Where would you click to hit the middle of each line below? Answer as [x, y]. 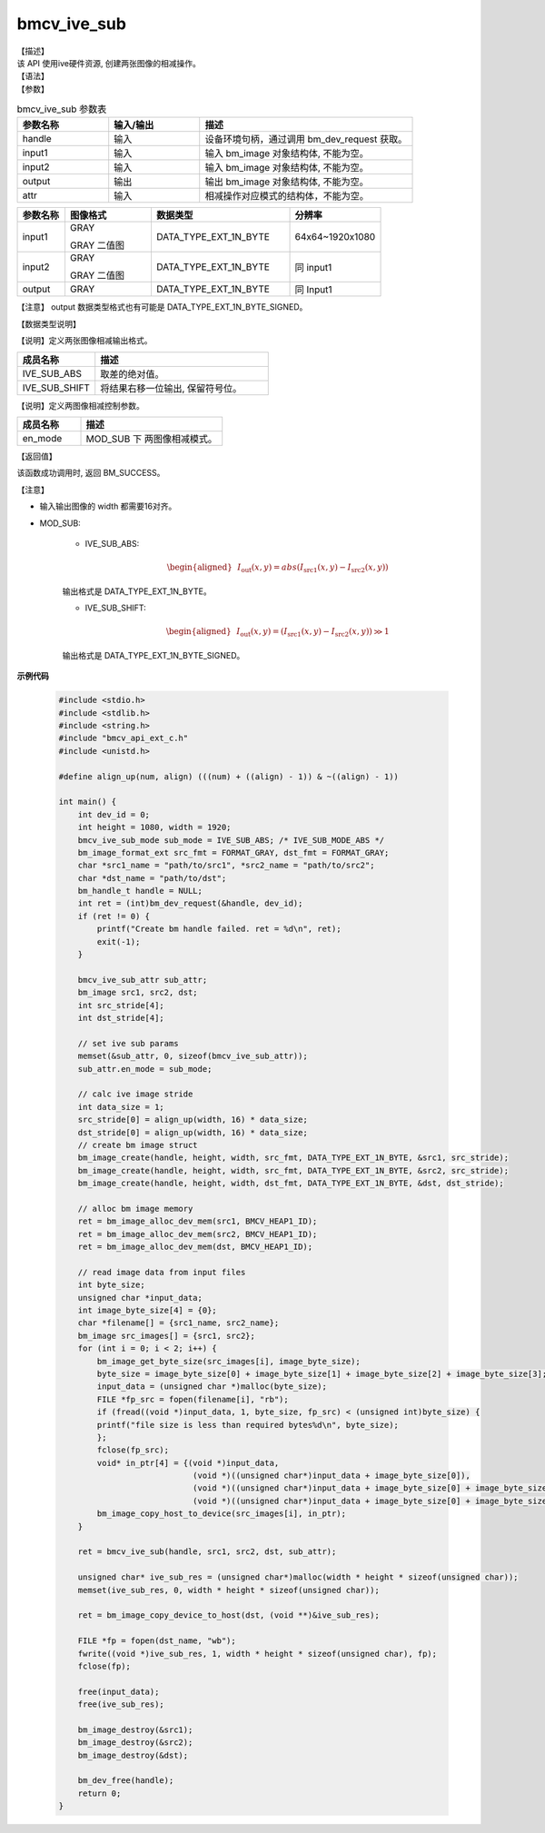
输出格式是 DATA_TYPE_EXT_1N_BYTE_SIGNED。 [154, 655]
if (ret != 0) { [114, 916]
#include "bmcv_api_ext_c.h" [124, 738]
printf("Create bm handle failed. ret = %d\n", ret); [219, 929]
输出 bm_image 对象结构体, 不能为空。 [287, 182]
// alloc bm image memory [135, 1209]
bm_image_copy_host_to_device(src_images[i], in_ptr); [222, 1514]
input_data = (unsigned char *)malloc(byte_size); [212, 1387]
